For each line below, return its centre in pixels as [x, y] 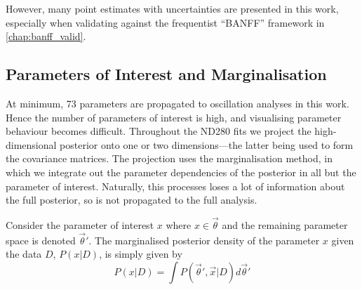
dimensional [31, 144]
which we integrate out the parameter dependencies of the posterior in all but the [181, 172]
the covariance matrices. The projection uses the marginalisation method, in [169, 158]
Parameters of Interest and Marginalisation [166, 74]
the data [24, 254]
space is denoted [41, 240]
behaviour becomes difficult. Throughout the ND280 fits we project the [159, 131]
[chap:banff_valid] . [46, 36]
